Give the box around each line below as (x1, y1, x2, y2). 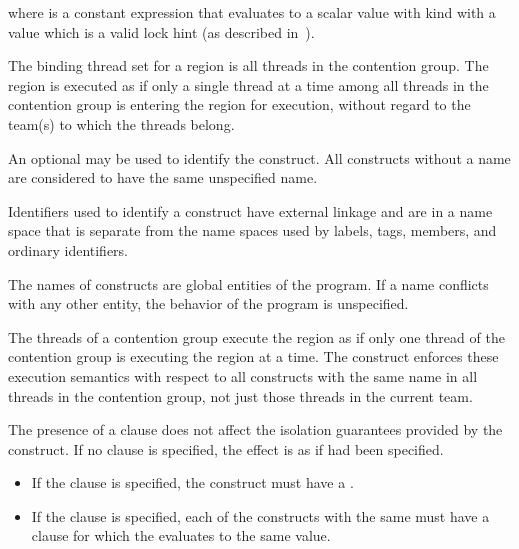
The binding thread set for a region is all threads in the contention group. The (8, 55, 489, 76)
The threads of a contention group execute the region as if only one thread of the (8, 326, 505, 347)
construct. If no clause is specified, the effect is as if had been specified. (8, 438, 444, 459)
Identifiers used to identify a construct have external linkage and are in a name (8, 200, 493, 221)
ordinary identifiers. (8, 239, 129, 260)
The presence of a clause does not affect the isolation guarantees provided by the (8, 419, 503, 440)
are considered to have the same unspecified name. (8, 167, 318, 188)
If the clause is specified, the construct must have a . (31, 472, 354, 493)
